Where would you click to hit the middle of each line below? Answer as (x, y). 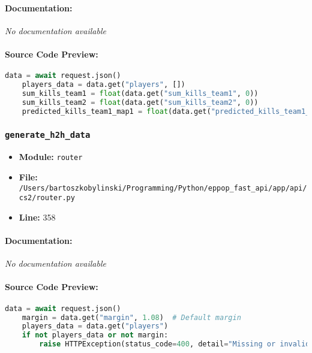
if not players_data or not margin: (95, 335)
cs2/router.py (47, 198)
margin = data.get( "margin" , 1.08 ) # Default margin (131, 317)
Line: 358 (37, 217)
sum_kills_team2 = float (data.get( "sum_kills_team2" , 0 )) (140, 102)
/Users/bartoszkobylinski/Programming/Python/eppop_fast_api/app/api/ (163, 188)
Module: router (51, 157)
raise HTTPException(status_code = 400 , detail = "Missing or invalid (175, 344)
